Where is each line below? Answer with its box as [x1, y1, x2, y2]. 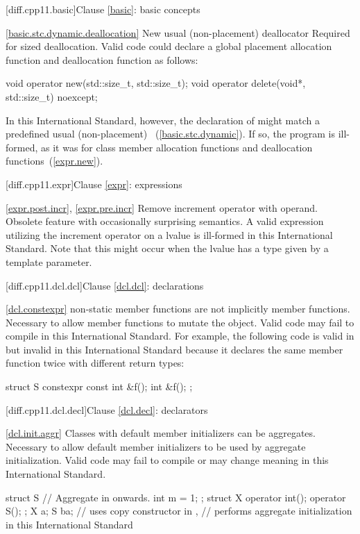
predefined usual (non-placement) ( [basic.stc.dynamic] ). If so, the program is [6, 126, 335, 141]
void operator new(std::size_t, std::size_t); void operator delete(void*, [6, 76, 306, 90]
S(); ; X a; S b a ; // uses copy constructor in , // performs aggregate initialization [6, 503, 352, 518]
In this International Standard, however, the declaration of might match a [6, 112, 320, 127]
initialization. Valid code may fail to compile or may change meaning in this [6, 453, 329, 467]
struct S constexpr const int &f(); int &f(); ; [6, 379, 193, 394]
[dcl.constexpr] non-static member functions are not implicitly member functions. [6, 301, 350, 316]
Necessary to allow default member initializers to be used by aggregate [6, 439, 306, 453]
